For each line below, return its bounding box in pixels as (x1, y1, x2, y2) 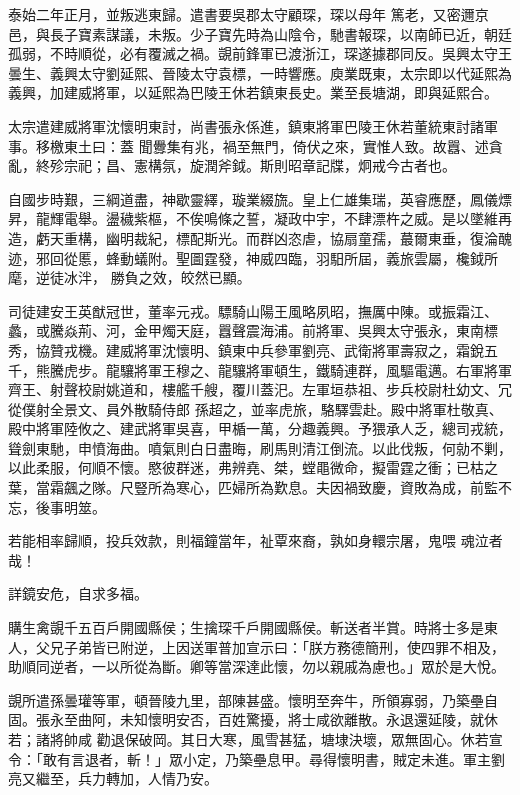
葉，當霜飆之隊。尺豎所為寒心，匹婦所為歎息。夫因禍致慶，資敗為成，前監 (8, 477, 498, 498)
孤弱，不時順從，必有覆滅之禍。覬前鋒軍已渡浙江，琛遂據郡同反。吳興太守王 (8, 43, 512, 64)
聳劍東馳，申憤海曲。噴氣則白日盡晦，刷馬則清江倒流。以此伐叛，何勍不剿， (8, 437, 512, 458)
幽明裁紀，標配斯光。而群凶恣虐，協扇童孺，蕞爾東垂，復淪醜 (105, 227, 512, 248)
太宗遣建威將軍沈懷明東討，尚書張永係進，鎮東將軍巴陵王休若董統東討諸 (8, 115, 484, 136)
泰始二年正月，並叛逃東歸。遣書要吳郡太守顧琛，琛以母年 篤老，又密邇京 (8, 4, 489, 24)
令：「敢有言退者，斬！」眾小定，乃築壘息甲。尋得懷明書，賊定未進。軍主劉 (8, 748, 505, 769)
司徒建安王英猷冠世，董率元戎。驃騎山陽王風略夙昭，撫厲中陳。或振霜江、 (8, 300, 498, 321)
